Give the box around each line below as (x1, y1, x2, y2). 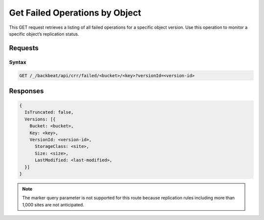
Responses (9, 87, 44, 95)
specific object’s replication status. (9, 31, 79, 37)
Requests (9, 44, 39, 52)
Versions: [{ (24, 116, 56, 122)
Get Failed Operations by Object (9, 7, 141, 18)
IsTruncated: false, (24, 110, 74, 115)
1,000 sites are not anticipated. (22, 201, 84, 207)
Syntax (9, 59, 26, 65)
